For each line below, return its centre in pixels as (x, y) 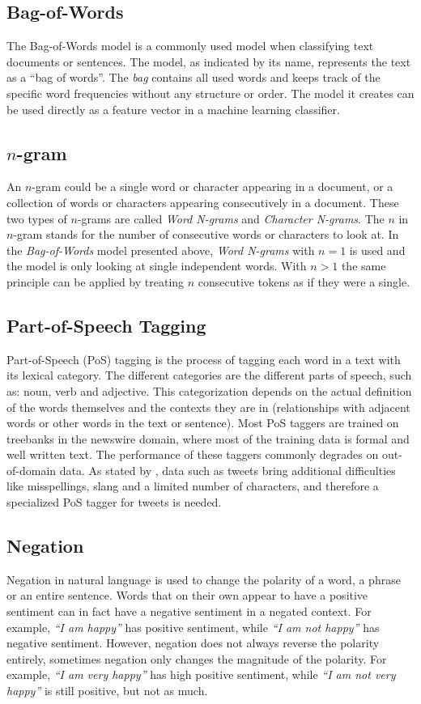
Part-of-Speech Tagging (106, 325)
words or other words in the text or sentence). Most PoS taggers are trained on (203, 423)
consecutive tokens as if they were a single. (304, 281)
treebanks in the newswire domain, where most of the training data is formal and (208, 438)
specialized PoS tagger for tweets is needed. (114, 502)
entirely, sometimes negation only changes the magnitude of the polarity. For (197, 658)
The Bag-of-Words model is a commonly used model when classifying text (190, 46)
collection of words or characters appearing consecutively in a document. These (203, 202)
